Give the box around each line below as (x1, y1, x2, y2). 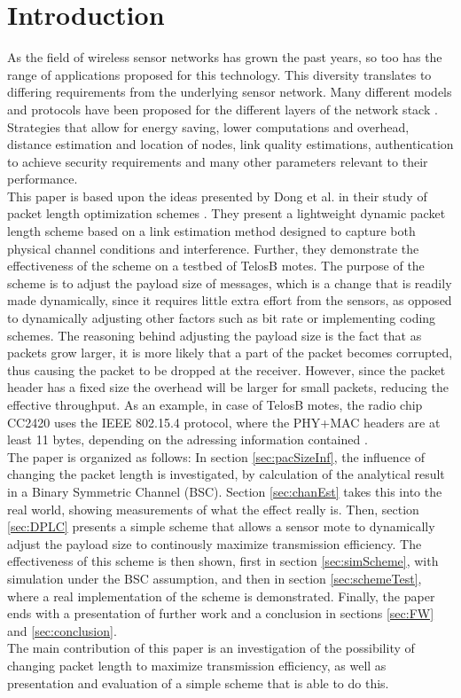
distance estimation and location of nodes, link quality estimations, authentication (7, 135, 454, 153)
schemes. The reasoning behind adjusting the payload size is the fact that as (7, 325, 422, 344)
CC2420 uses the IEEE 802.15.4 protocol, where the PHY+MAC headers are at (7, 412, 441, 431)
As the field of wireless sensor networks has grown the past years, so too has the (7, 48, 442, 67)
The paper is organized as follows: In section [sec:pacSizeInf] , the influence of (7, 447, 426, 466)
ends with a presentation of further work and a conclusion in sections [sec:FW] (7, 604, 434, 623)
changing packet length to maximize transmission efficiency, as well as (7, 655, 387, 674)
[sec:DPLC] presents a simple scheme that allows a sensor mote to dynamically (7, 517, 435, 536)
